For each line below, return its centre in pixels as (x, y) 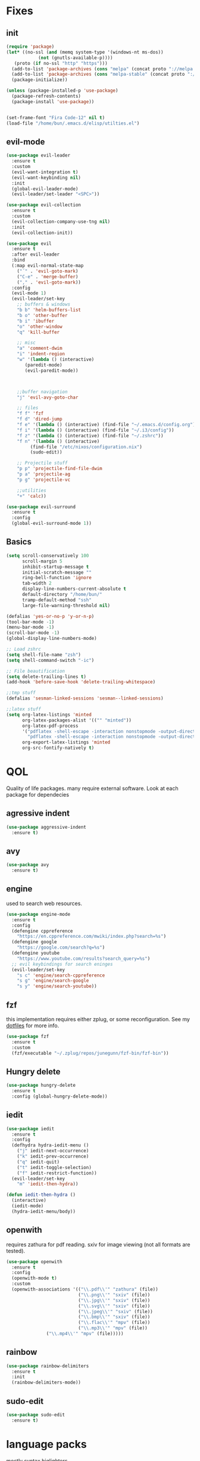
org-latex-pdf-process (50, 726)
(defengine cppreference (42, 931)
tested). (16, 1251)
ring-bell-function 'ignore (57, 578)
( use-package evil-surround (41, 507)
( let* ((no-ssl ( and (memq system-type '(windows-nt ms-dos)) (85, 52)
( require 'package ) (30, 46)
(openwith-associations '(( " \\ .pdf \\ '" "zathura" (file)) (85, 1289)
